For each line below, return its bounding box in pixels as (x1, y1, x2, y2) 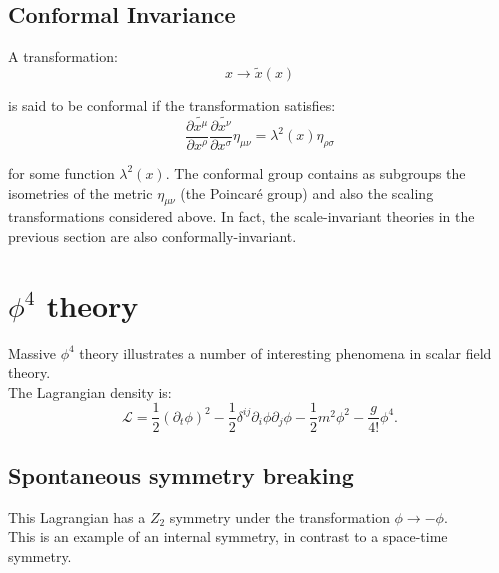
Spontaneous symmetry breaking (8, 459, 354, 490)
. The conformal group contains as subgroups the (165, 162, 466, 183)
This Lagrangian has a (8, 506, 146, 527)
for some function (8, 162, 115, 183)
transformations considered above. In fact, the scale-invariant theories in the (8, 206, 475, 227)
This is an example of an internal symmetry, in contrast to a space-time (8, 526, 448, 547)
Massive (8, 342, 56, 363)
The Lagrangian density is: (8, 381, 172, 402)
